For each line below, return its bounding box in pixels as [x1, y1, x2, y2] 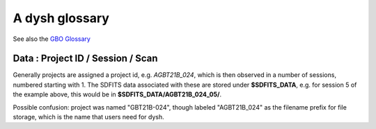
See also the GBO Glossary [13, 35, 91, 43]
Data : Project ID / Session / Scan [13, 53, 158, 64]
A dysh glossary [13, 10, 109, 26]
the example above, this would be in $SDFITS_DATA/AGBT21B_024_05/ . [13, 90, 222, 98]
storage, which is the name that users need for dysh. [13, 113, 164, 121]
